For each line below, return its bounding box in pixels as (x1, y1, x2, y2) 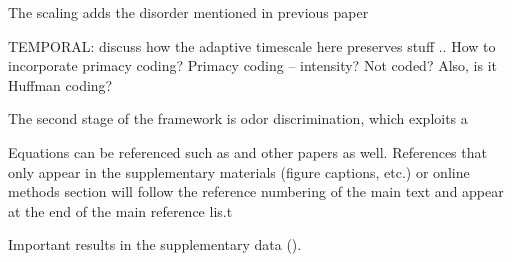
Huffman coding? (8, 74, 113, 95)
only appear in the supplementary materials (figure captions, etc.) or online (8, 161, 470, 182)
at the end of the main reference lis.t (8, 200, 233, 221)
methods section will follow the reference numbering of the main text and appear (8, 181, 504, 202)
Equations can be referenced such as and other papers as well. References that (8, 141, 487, 162)
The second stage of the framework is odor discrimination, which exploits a (8, 108, 468, 129)
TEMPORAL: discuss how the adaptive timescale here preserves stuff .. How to (8, 35, 496, 56)
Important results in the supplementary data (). (8, 234, 302, 255)
